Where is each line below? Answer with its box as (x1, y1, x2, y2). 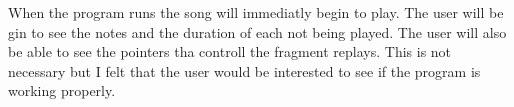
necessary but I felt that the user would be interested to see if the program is (8, 60, 481, 81)
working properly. (8, 80, 116, 101)
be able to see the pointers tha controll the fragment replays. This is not (8, 41, 452, 62)
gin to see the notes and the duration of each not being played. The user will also (8, 21, 507, 42)
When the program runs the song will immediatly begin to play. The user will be (8, 2, 504, 22)
